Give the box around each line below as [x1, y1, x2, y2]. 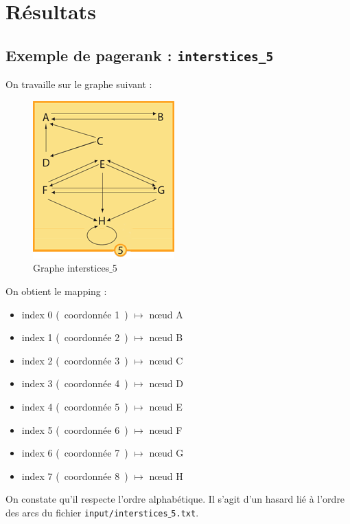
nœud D [149, 376, 183, 391]
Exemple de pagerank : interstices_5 [5, 44, 274, 65]
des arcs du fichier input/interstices [5, 505, 168, 519]
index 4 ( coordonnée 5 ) [21, 399, 128, 413]
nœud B [149, 330, 183, 345]
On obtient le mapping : [5, 283, 107, 298]
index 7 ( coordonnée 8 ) [21, 468, 128, 483]
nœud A [149, 307, 183, 321]
